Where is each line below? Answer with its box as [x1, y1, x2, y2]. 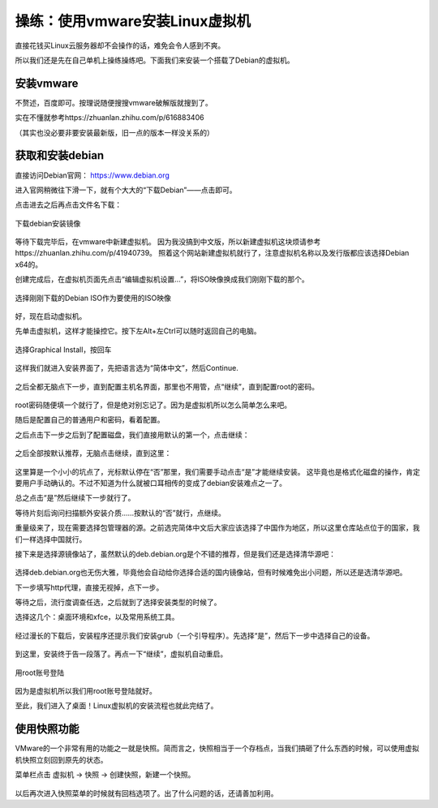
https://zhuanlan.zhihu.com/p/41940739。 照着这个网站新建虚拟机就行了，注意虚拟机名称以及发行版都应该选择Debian [15, 248, 410, 258]
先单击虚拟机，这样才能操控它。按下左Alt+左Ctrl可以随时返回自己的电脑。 [15, 326, 261, 336]
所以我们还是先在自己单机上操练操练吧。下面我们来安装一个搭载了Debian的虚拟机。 [15, 55, 295, 65]
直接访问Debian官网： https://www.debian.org [15, 170, 170, 180]
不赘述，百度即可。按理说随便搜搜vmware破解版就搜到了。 [15, 97, 213, 107]
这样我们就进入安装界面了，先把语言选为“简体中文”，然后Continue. [15, 363, 238, 373]
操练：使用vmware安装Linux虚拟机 [15, 12, 251, 30]
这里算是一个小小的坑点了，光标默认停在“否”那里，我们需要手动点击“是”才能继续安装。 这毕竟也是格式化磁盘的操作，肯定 [15, 466, 421, 476]
